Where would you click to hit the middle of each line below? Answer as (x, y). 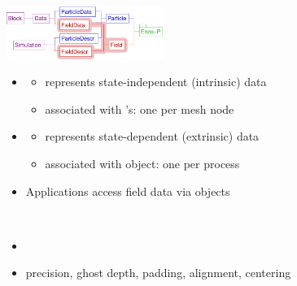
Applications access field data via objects (128, 191)
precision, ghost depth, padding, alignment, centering (158, 273)
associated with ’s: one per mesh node (140, 108)
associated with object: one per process (142, 163)
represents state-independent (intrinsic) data (156, 82)
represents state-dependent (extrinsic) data (152, 136)
